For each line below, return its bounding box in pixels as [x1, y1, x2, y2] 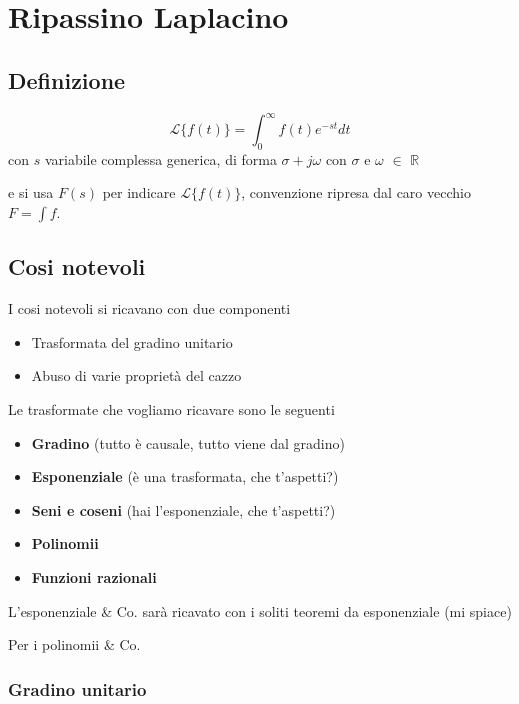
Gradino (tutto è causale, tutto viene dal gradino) [31, 432, 345, 453]
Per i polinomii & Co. [8, 634, 141, 655]
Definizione [8, 64, 126, 95]
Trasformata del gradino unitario [31, 331, 233, 352]
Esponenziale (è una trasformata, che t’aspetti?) [31, 466, 339, 487]
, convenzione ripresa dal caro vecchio [241, 182, 471, 203]
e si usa [8, 182, 54, 203]
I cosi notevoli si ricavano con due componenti [8, 298, 291, 319]
